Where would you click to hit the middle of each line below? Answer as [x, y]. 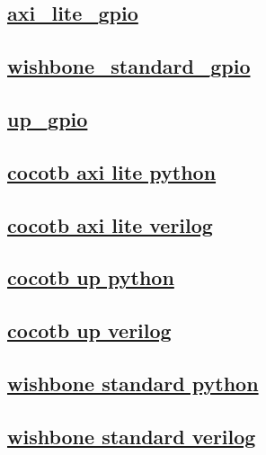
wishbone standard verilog [132, 436]
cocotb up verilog [89, 330]
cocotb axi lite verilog [110, 224]
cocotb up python [91, 277]
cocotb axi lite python [112, 171]
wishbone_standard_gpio [129, 66]
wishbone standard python [133, 383]
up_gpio [48, 118]
